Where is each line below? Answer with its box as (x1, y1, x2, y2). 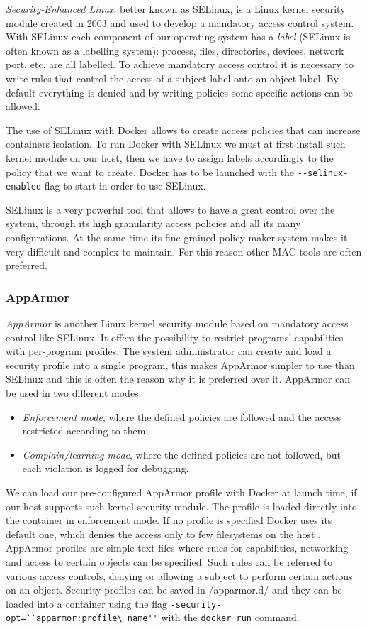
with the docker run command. (161, 610, 300, 625)
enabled (6, 182, 42, 192)
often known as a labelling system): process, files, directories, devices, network (6, 43, 344, 58)
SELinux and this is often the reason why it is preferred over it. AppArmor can (6, 371, 350, 386)
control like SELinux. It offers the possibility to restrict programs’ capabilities (6, 329, 344, 344)
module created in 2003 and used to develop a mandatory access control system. (6, 15, 354, 30)
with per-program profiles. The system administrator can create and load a (6, 344, 332, 359)
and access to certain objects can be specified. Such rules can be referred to (6, 554, 333, 569)
